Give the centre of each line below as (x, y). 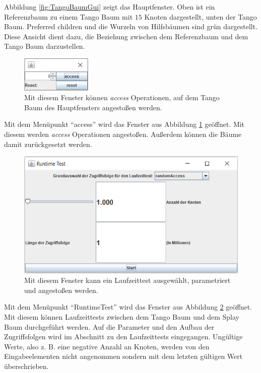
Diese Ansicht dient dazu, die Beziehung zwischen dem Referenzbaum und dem (126, 36)
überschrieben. (26, 366)
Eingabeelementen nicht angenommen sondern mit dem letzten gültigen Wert (123, 356)
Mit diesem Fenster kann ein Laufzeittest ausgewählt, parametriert (127, 280)
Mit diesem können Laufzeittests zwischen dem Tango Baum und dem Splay (122, 316)
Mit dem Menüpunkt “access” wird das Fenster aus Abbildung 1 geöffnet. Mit (124, 124)
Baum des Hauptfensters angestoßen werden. (93, 107)
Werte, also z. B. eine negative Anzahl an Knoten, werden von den (107, 346)
